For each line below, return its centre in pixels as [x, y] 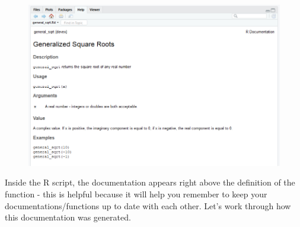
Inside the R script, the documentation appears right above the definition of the [150, 182]
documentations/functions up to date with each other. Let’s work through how [148, 205]
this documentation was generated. [68, 217]
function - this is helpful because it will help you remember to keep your [136, 194]
